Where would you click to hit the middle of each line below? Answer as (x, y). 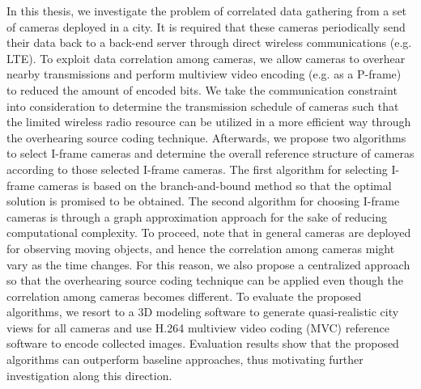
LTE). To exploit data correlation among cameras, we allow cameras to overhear (206, 58)
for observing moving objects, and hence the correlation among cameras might (201, 248)
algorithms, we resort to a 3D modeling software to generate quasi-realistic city (203, 312)
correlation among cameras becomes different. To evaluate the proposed (184, 296)
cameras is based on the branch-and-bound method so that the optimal (215, 185)
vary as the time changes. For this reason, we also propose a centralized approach (208, 264)
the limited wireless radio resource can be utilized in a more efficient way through (209, 122)
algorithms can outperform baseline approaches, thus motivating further (185, 359)
